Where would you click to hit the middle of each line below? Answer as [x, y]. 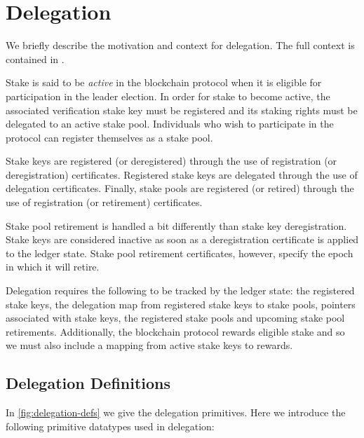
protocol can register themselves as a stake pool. [109, 137]
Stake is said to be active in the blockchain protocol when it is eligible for [164, 82]
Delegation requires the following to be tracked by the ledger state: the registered [180, 290]
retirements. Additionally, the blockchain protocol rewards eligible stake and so [175, 331]
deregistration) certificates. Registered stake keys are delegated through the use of [182, 174]
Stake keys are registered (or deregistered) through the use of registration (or [171, 161]
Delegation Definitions [88, 383]
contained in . [35, 59]
